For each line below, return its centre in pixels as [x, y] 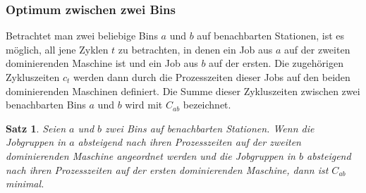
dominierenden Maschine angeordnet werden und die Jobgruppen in [151, 155]
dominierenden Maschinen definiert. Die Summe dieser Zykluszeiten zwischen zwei [183, 91]
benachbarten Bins [46, 105]
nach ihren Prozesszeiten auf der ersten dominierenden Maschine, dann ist [167, 169]
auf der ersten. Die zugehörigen [276, 63]
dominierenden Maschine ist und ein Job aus [102, 63]
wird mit [144, 105]
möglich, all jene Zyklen [57, 49]
